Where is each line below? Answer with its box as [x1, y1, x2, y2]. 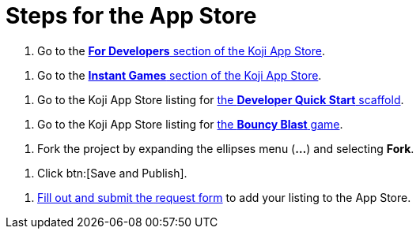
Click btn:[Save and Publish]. [37, 166, 187, 180]
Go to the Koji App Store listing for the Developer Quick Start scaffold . [37, 92, 404, 106]
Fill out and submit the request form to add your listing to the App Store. [37, 190, 411, 204]
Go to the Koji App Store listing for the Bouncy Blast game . [37, 117, 343, 131]
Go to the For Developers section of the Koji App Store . [37, 43, 326, 58]
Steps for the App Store [6, 2, 257, 29]
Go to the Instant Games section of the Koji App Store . [37, 68, 322, 82]
